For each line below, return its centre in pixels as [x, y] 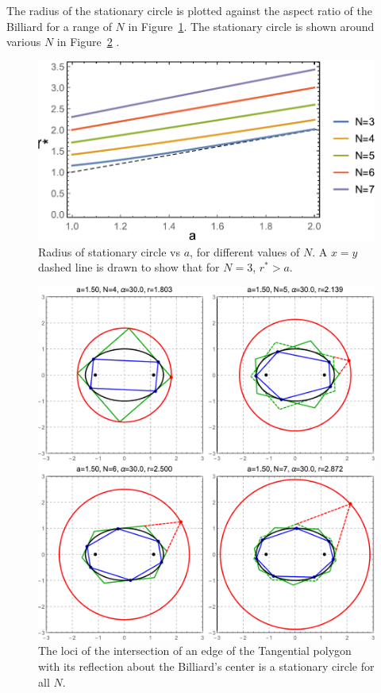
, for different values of [245, 251]
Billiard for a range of [59, 26]
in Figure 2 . [88, 42]
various [24, 42]
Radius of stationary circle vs [110, 251]
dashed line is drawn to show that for [129, 267]
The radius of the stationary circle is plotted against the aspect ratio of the [189, 10]
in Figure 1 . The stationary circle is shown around [251, 26]
